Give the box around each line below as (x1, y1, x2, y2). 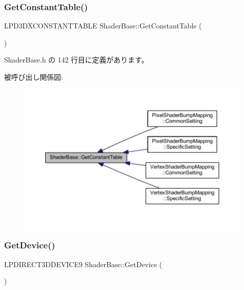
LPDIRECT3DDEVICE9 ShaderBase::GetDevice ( (4, 259, 162, 269)
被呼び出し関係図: (4, 72, 63, 82)
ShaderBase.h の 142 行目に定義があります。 (4, 54, 148, 65)
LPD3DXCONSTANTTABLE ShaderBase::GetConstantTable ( (4, 20, 202, 31)
